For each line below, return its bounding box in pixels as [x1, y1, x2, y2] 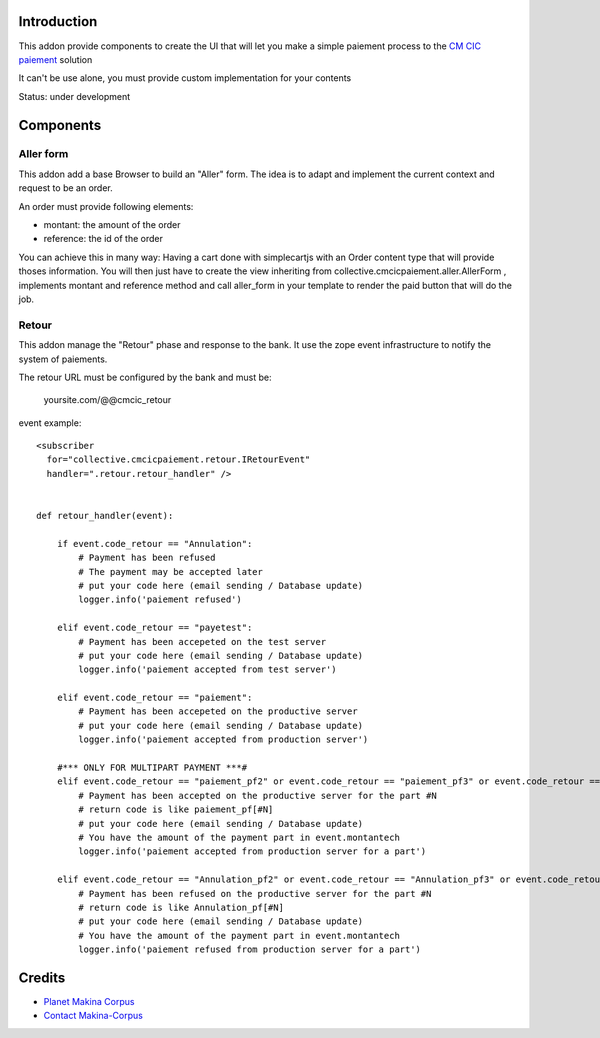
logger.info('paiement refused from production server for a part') [78, 944, 422, 955]
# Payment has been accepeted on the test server [78, 636, 327, 647]
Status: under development [18, 90, 131, 102]
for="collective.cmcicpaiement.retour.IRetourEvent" [46, 454, 311, 465]
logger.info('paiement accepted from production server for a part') [78, 846, 427, 857]
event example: [18, 416, 82, 429]
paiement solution [18, 53, 93, 65]
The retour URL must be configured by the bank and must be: [18, 371, 272, 383]
